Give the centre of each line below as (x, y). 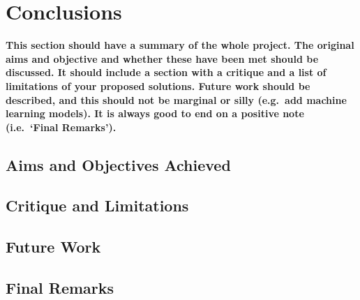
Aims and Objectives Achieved (118, 164)
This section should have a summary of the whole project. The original (180, 45)
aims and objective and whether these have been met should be (162, 58)
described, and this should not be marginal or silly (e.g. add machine (176, 99)
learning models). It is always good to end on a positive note (155, 113)
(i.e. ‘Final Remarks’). (61, 127)
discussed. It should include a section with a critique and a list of (166, 72)
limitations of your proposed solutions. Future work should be (158, 85)
